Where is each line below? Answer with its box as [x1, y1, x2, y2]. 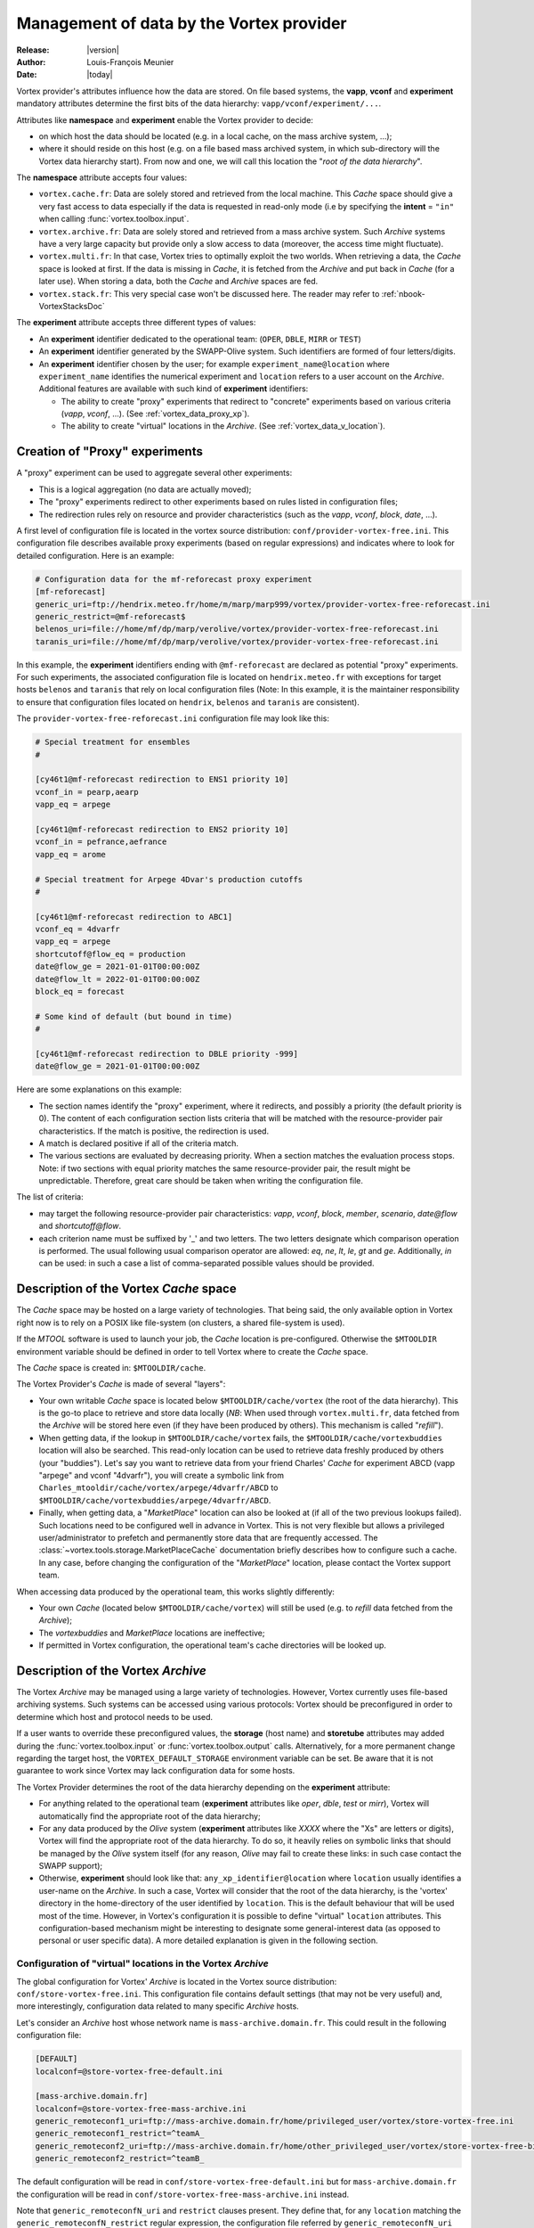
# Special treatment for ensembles [35, 737, 190, 748]
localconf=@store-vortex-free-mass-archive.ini [35, 2103, 247, 2114]
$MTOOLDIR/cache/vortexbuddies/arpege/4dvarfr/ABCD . [38, 1495, 271, 1505]
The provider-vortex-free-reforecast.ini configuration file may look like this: [16, 713, 329, 724]
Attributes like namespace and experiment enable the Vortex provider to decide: [16, 114, 313, 125]
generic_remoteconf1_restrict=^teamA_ [35, 2128, 205, 2139]
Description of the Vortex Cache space [16, 1282, 237, 1297]
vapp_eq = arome [35, 849, 107, 859]
